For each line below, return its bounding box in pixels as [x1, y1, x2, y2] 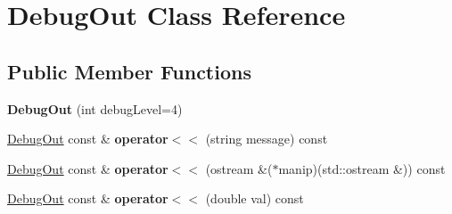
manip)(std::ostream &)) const [278, 159, 446, 177]
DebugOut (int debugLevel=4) [7, 99, 183, 118]
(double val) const [205, 189, 304, 208]
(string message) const [205, 129, 328, 148]
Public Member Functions [7, 57, 251, 85]
